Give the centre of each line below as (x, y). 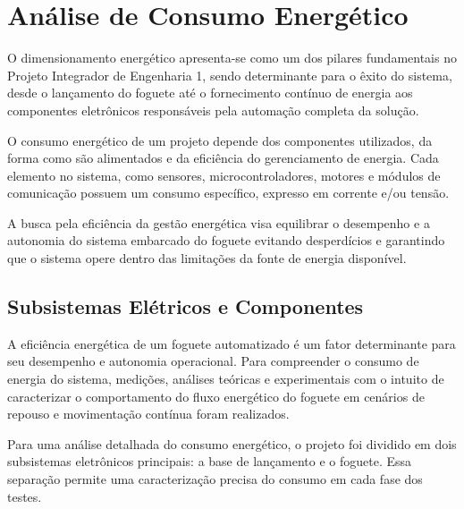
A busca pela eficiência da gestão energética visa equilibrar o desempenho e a (219, 222)
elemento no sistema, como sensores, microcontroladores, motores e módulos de (224, 175)
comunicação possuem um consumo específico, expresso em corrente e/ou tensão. (228, 193)
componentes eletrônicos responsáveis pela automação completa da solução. (213, 110)
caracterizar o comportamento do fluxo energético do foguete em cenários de (216, 396)
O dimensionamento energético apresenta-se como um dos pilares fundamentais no (232, 58)
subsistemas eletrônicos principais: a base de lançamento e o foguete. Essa (210, 461)
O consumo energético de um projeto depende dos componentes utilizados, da (220, 140)
